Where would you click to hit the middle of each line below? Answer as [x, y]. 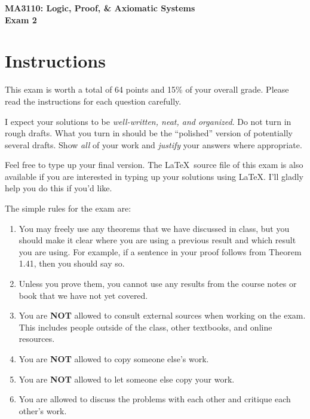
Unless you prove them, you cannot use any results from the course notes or [158, 284]
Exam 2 [21, 19]
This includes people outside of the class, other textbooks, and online [145, 327]
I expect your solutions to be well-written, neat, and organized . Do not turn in [148, 121]
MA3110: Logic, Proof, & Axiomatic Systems [100, 8]
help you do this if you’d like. [59, 188]
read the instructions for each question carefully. [93, 101]
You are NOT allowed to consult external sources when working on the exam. [162, 315]
